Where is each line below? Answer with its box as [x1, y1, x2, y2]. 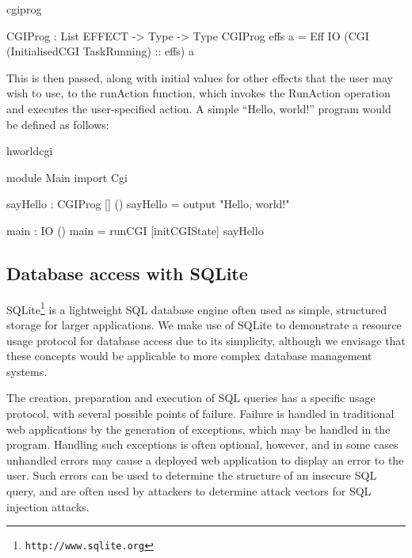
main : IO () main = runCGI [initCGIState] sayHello [6, 222, 264, 238]
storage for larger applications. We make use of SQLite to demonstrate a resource [6, 316, 402, 332]
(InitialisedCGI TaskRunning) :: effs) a [6, 43, 194, 59]
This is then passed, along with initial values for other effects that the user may [6, 69, 393, 85]
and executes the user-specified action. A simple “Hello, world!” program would [6, 100, 391, 116]
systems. [6, 363, 48, 379]
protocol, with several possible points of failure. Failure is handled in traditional [6, 404, 395, 421]
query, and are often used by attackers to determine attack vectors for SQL [6, 482, 372, 499]
